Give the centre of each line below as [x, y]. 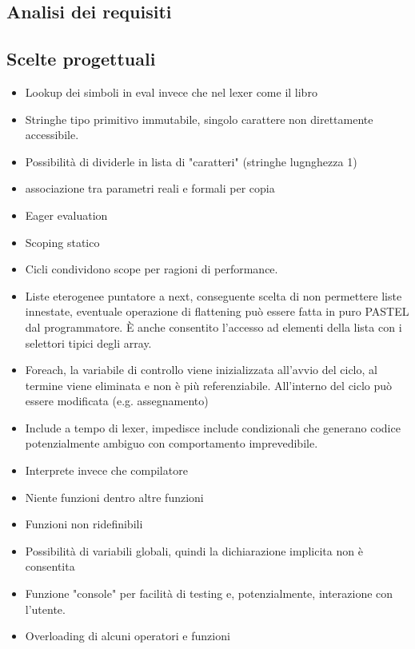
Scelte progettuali [81, 59]
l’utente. [45, 609]
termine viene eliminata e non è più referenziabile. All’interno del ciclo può [209, 385]
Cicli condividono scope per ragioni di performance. [152, 269]
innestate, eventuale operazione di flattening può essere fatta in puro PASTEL [217, 311]
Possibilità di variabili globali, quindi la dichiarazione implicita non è [194, 550]
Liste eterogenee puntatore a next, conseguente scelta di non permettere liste [213, 295]
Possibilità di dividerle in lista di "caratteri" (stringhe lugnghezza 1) [191, 161]
